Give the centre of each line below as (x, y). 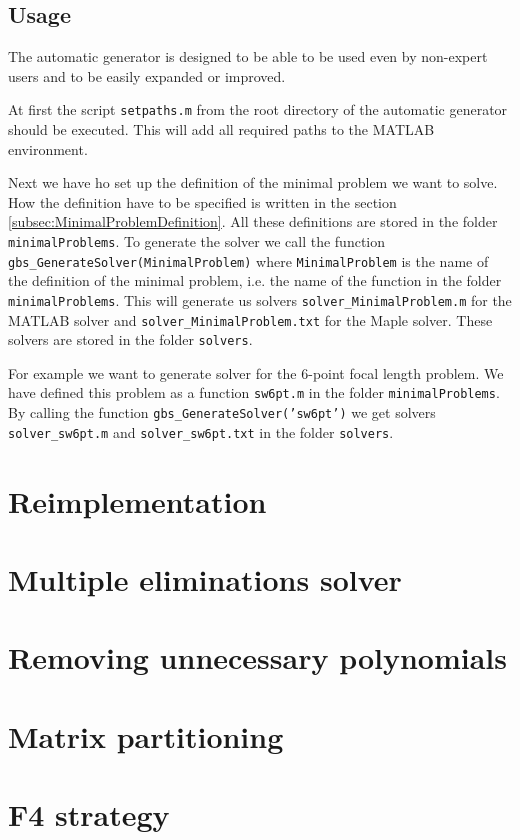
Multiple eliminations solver (205, 579)
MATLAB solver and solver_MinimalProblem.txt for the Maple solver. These (250, 319)
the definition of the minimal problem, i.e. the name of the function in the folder (255, 280)
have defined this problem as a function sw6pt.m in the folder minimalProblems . (254, 392)
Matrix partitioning (146, 735)
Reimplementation (137, 500)
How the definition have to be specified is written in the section (202, 201)
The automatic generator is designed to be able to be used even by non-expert (248, 56)
